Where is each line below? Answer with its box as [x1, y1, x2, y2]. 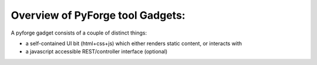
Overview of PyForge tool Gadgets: [11, 9, 186, 22]
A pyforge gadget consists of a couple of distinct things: [11, 29, 147, 36]
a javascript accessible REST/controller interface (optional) [25, 48, 168, 55]
